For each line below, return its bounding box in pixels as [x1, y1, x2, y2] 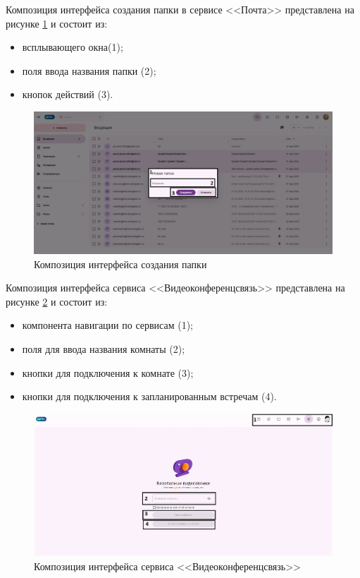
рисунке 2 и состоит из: [6, 294, 108, 308]
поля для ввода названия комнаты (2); [22, 342, 185, 356]
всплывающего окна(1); [22, 40, 123, 54]
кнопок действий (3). [22, 87, 113, 102]
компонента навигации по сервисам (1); [22, 318, 193, 332]
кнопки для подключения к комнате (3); [22, 365, 194, 380]
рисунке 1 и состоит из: [6, 16, 108, 30]
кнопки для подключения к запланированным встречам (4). [22, 389, 277, 404]
